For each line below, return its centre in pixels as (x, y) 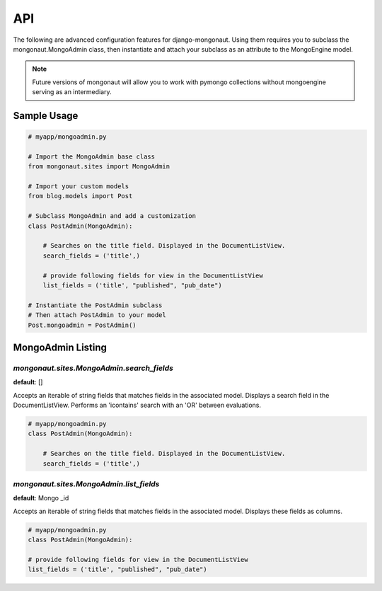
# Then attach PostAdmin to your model (97, 315)
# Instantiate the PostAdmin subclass (95, 305)
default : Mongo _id (41, 498)
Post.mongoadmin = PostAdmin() (82, 325)
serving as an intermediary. (72, 92)
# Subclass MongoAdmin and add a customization (112, 216)
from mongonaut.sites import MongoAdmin (99, 167)
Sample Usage (46, 116)
